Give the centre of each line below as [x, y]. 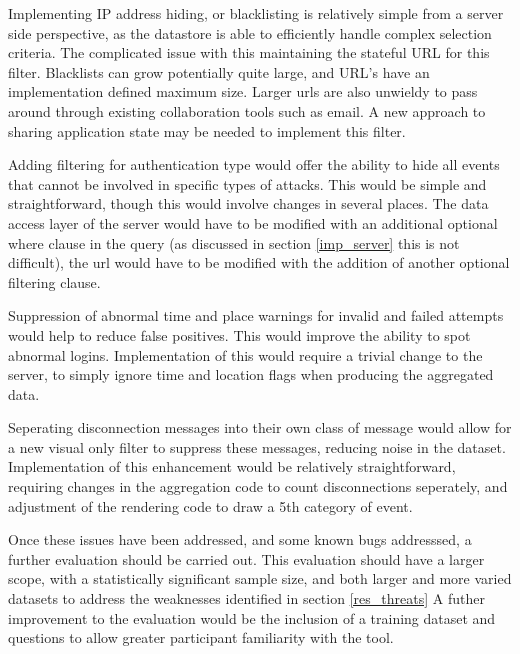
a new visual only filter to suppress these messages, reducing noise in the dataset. [257, 446]
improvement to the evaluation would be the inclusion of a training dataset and [252, 617]
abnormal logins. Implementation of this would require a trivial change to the [245, 354]
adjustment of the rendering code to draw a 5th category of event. [210, 505]
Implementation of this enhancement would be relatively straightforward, [232, 466]
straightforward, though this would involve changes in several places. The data [248, 203]
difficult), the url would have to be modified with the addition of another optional [259, 262]
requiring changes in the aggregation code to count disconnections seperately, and [258, 486]
